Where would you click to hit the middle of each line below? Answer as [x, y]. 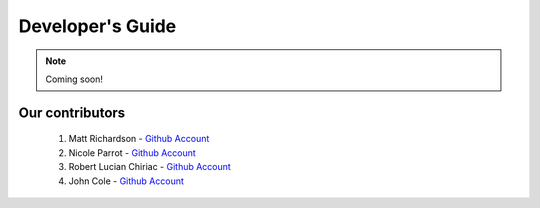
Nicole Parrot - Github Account [132, 152]
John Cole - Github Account [126, 181]
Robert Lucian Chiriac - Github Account [150, 167]
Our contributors [72, 112]
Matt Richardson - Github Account [139, 139]
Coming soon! [74, 79]
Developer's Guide [97, 26]
